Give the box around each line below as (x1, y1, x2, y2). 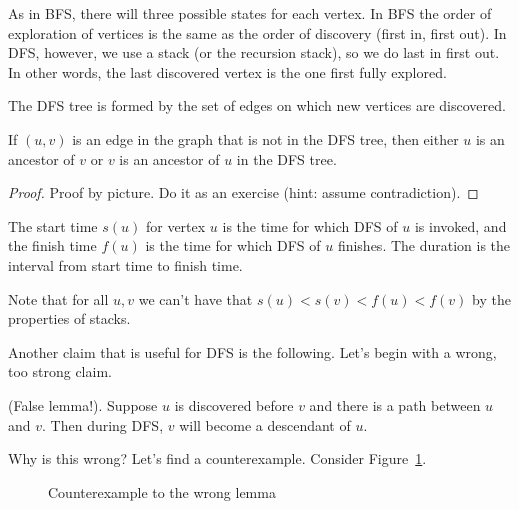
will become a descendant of (179, 414, 351, 435)
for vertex (145, 215, 206, 236)
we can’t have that (138, 288, 253, 309)
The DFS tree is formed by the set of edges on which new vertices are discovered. (8, 95, 506, 116)
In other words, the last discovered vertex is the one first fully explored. (8, 61, 447, 82)
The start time (8, 215, 98, 236)
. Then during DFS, (42, 414, 164, 435)
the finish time (8, 235, 97, 256)
